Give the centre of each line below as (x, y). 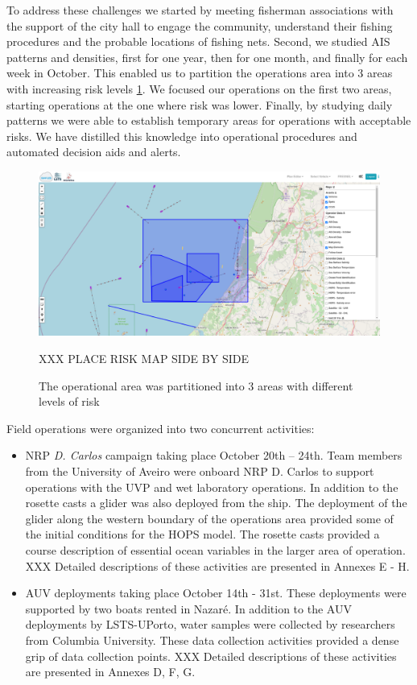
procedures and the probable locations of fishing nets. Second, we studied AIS (198, 41)
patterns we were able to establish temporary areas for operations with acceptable (209, 120)
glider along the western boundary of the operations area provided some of (209, 518)
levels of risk (69, 401)
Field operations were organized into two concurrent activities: (161, 428)
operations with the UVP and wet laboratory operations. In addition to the (212, 487)
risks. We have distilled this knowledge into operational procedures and (182, 136)
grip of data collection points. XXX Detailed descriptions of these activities (211, 656)
